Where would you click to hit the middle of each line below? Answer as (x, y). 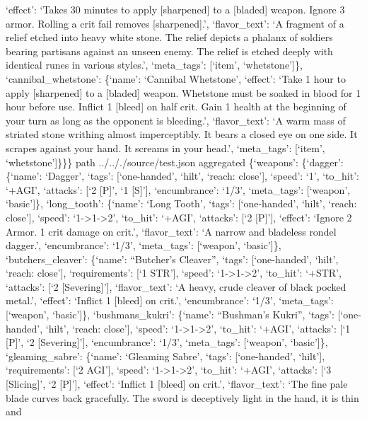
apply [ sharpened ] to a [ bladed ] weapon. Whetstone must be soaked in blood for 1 (183, 92)
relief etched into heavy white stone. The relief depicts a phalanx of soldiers (169, 37)
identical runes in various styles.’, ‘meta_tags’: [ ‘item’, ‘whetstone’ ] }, (154, 65)
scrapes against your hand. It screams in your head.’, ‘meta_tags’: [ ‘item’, (165, 148)
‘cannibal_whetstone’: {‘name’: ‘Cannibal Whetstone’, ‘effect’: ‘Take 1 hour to (176, 78)
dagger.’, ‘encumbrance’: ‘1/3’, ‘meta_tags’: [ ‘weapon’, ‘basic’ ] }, (144, 245)
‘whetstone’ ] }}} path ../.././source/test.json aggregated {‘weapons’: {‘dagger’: (175, 162)
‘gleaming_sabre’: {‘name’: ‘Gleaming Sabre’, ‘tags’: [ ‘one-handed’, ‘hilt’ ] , (165, 356)
